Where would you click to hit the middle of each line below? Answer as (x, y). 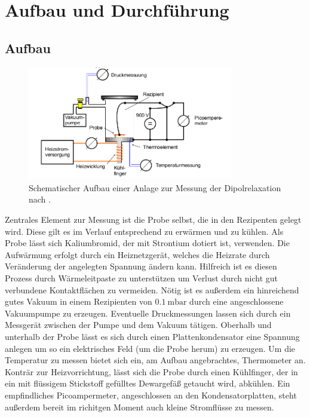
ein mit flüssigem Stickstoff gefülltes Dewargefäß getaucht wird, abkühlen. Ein (148, 383)
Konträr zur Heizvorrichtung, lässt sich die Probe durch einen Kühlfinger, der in (151, 371)
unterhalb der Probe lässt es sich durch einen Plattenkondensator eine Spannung (152, 336)
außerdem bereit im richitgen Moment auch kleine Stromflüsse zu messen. (139, 407)
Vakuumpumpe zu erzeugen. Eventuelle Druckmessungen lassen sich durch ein (148, 313)
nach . (40, 199)
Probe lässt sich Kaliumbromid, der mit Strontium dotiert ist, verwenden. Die (147, 243)
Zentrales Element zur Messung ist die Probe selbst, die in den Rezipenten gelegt (153, 220)
